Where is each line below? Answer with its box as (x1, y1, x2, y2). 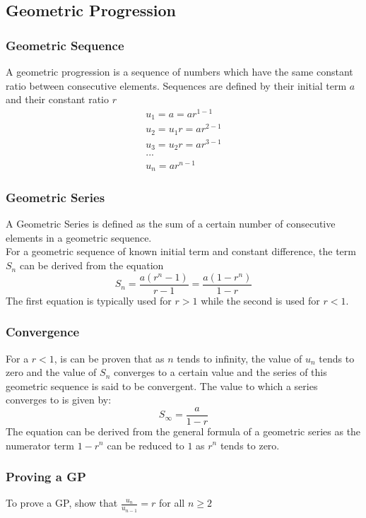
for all (159, 495, 185, 510)
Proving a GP (6, 468, 86, 485)
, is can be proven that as (54, 351, 165, 365)
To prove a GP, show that (6, 495, 118, 510)
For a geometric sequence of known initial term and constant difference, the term (6, 244, 356, 259)
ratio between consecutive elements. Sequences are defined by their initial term (6, 78, 347, 93)
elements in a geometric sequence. (6, 230, 152, 245)
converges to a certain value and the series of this (113, 365, 327, 379)
